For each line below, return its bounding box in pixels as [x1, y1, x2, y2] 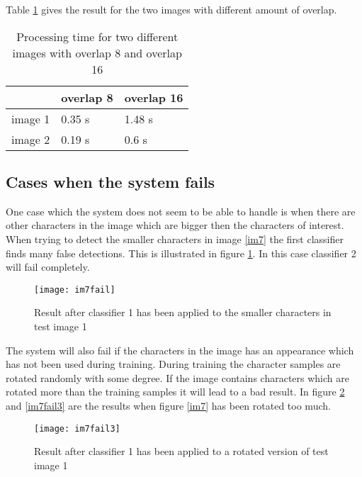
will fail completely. [6, 259, 90, 274]
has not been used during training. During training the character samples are [6, 357, 341, 371]
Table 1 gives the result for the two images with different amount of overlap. [6, 2, 337, 16]
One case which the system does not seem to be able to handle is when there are [6, 203, 356, 218]
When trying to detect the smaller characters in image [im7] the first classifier [6, 231, 344, 246]
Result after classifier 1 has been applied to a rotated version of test [34, 444, 329, 459]
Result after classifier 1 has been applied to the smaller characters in [34, 305, 332, 320]
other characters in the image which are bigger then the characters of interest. [6, 218, 344, 232]
